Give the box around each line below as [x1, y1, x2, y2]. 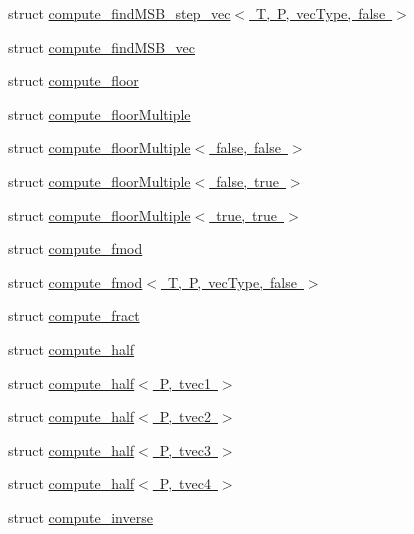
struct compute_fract [8, 305, 140, 326]
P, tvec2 [159, 406, 211, 427]
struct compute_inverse [8, 506, 153, 527]
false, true [216, 170, 279, 191]
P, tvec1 [159, 372, 211, 393]
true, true [216, 204, 277, 225]
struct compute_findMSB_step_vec [8, 3, 231, 23]
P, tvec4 [159, 473, 211, 494]
